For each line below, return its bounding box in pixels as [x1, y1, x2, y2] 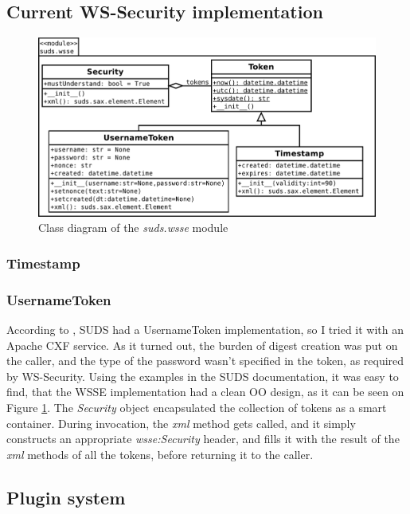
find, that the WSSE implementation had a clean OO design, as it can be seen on [6, 383, 404, 400]
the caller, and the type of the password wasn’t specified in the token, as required [6, 352, 404, 369]
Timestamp [6, 253, 80, 273]
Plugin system [6, 485, 126, 509]
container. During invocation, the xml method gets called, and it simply [6, 414, 356, 431]
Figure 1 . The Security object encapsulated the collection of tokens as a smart [6, 399, 387, 416]
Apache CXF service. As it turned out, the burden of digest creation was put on [6, 336, 398, 353]
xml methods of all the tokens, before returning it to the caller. [6, 445, 314, 462]
